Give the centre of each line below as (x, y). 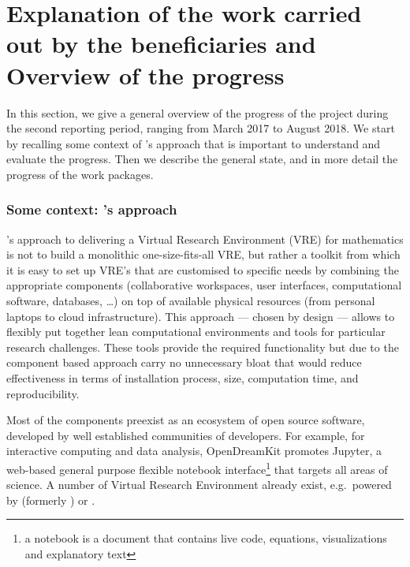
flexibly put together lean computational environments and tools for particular (196, 332)
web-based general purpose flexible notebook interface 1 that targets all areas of (197, 468)
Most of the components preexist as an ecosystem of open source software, (186, 420)
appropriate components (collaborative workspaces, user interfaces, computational (204, 285)
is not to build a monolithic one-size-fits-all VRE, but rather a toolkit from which (203, 254)
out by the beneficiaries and (161, 44)
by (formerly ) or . (51, 500)
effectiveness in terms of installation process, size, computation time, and (183, 378)
